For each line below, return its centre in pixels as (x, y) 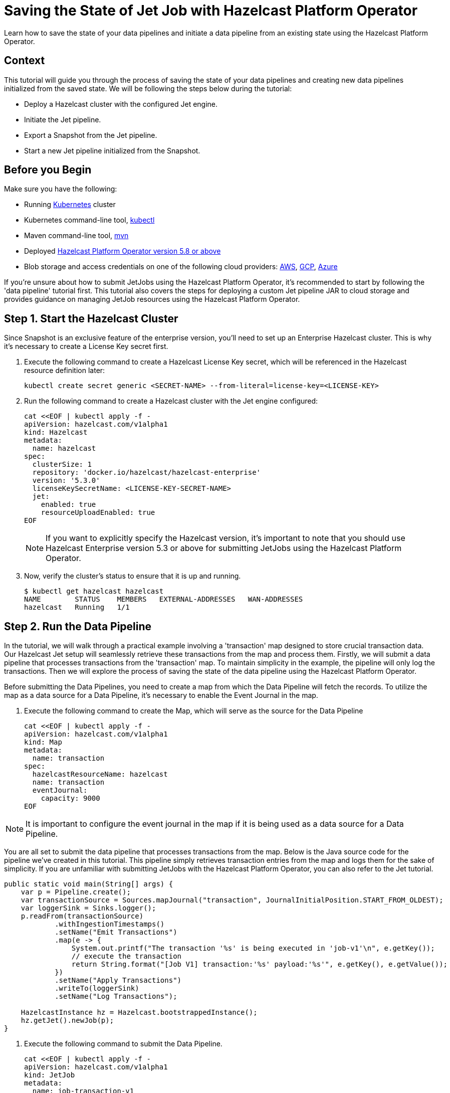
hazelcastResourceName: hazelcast (100, 774)
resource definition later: (65, 371)
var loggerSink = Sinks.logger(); (88, 908)
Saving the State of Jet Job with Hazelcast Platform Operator (211, 11)
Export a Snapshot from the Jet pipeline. (91, 135)
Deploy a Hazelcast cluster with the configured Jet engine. (121, 104)
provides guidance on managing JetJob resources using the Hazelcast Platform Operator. (152, 299)
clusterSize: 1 (62, 465)
